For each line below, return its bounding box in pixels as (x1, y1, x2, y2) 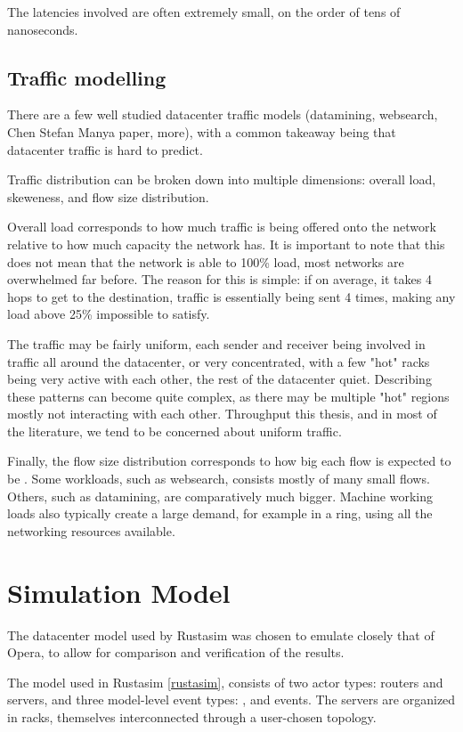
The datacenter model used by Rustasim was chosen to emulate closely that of (7, 625, 435, 644)
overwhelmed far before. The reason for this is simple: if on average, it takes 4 (7, 270, 432, 289)
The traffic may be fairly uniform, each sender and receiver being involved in (7, 334, 426, 353)
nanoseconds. (7, 20, 78, 38)
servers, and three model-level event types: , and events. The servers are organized (7, 690, 456, 709)
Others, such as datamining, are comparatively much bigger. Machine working (7, 486, 433, 505)
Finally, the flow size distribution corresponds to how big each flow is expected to (7, 451, 451, 470)
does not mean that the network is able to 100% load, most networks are (7, 252, 404, 271)
